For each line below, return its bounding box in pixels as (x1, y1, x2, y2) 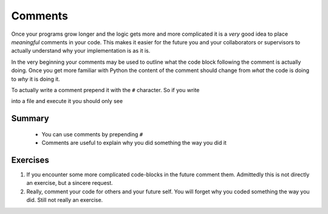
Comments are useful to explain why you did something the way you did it (41, 139, 227, 147)
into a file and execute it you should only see (11, 98, 123, 105)
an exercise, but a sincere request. (26, 179, 114, 187)
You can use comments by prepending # (41, 130, 143, 138)
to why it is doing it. (11, 75, 60, 82)
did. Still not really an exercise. (26, 196, 103, 204)
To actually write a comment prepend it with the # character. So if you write (11, 86, 200, 93)
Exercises (11, 155, 50, 165)
